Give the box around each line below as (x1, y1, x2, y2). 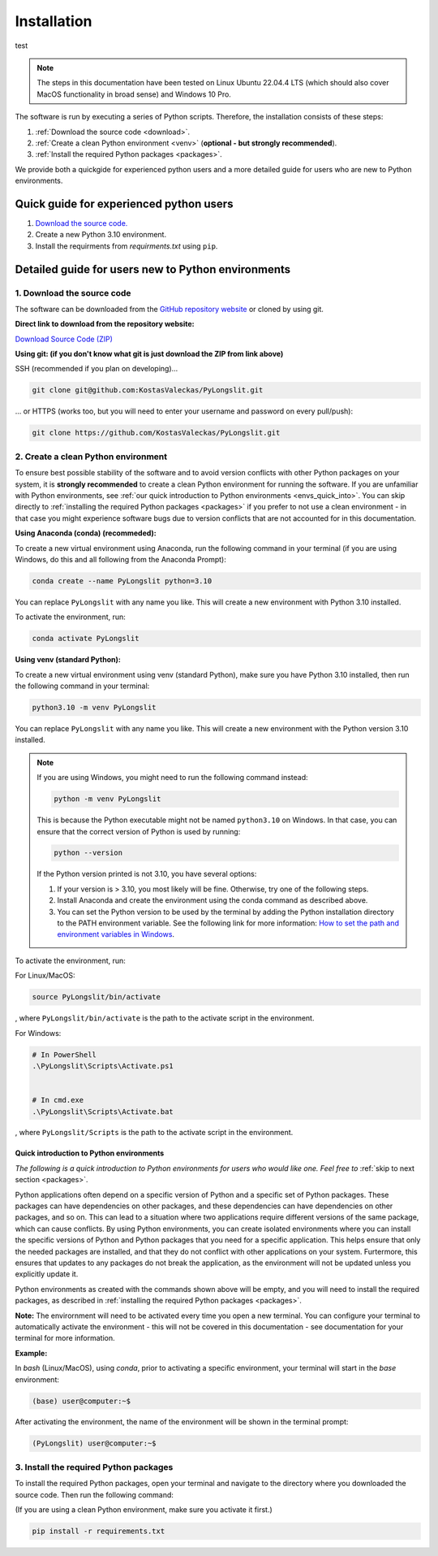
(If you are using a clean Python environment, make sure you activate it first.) (15, 1504, 273, 1515)
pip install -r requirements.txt (32, 1526, 165, 1536)
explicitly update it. (15, 1269, 79, 1279)
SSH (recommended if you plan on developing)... (15, 364, 178, 374)
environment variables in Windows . (57, 930, 174, 939)
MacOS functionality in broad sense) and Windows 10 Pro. (36, 89, 231, 99)
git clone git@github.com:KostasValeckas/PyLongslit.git (32, 386, 264, 395)
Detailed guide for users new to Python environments (15, 262, 291, 276)
